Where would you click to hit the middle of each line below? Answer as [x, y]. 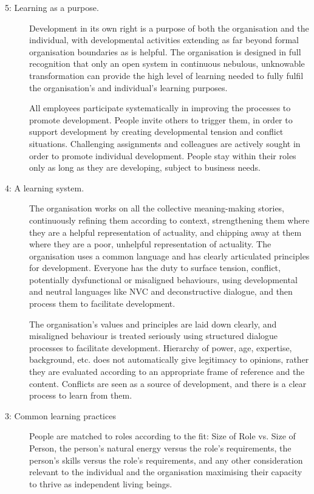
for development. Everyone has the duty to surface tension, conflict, [155, 268]
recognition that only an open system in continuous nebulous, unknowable [167, 63]
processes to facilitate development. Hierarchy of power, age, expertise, [161, 347]
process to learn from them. [81, 395]
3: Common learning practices [60, 415]
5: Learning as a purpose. [52, 7]
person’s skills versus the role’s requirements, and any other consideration [166, 460]
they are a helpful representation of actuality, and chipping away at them [166, 232]
